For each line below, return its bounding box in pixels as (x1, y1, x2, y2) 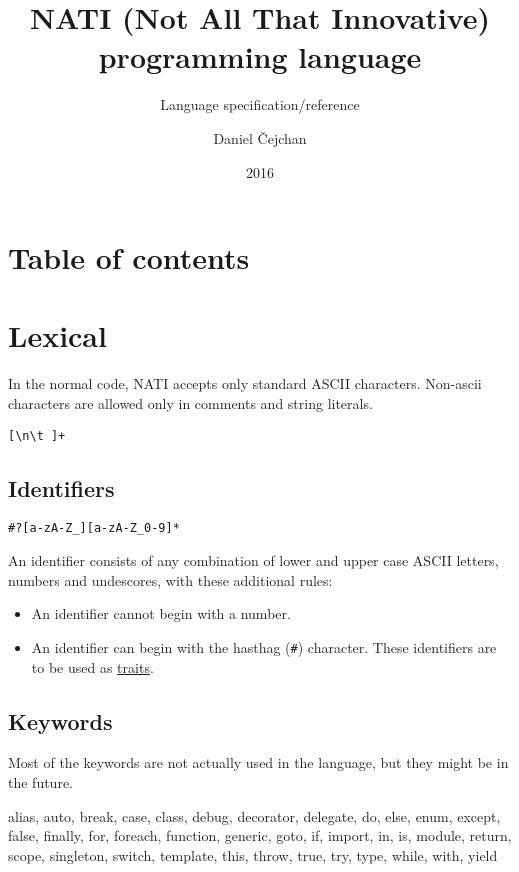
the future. (8, 771, 74, 792)
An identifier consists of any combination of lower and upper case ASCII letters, (8, 550, 499, 571)
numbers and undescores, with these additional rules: (8, 569, 333, 590)
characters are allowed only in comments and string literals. (8, 393, 373, 413)
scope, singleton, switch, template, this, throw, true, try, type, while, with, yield (8, 844, 498, 865)
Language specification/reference (160, 94, 360, 115)
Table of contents (8, 237, 250, 278)
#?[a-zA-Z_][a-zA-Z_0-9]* (8, 521, 180, 536)
